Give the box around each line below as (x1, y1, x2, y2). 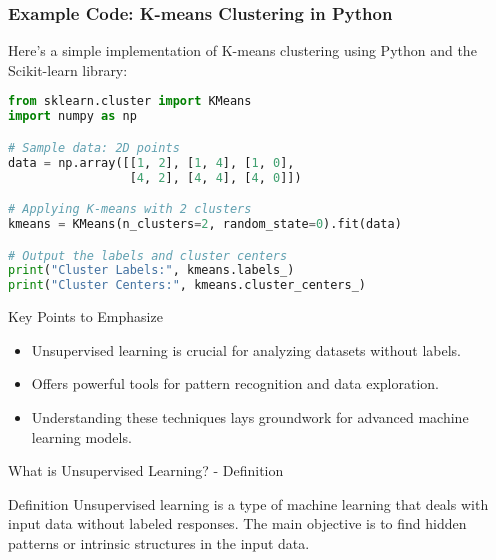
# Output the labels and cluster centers (8, 248, 288, 263)
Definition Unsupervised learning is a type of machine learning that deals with (8, 493, 489, 514)
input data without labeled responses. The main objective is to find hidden (8, 513, 467, 534)
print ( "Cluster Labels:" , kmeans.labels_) (8, 263, 295, 278)
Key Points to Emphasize (8, 306, 163, 327)
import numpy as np (8, 109, 137, 124)
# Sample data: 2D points (8, 140, 180, 155)
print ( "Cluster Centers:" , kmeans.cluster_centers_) (8, 278, 366, 293)
